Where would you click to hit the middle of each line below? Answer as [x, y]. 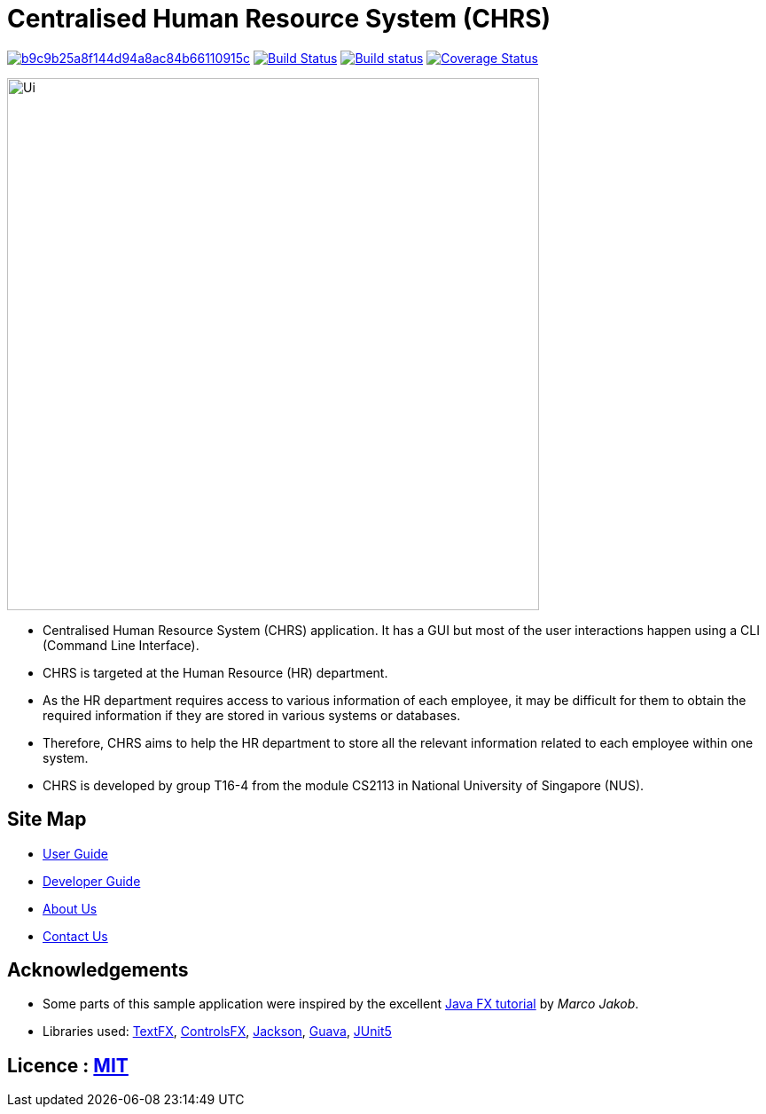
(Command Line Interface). [121, 645]
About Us [70, 908]
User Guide [76, 853]
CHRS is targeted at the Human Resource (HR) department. [215, 672]
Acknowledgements [98, 970]
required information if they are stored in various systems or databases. [252, 715]
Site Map [47, 820]
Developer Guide [92, 881]
